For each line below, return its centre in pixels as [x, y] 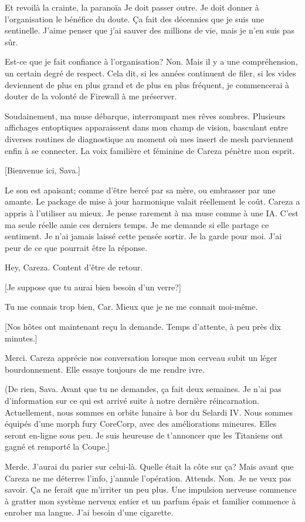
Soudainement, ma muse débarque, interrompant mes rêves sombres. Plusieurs [145, 116]
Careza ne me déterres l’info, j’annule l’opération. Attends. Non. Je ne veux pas [148, 478]
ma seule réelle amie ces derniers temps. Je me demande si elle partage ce [137, 224]
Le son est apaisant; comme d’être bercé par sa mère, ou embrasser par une [140, 190]
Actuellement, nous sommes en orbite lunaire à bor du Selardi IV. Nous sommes [149, 412]
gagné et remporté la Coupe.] [57, 446]
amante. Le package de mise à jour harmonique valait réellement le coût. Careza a [152, 201]
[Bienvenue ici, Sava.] [43, 170]
